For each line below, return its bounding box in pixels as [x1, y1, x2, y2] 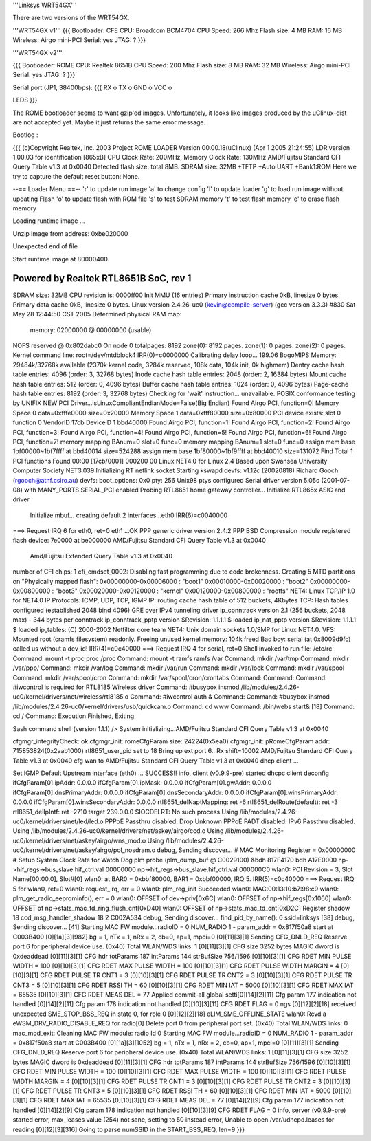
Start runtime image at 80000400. [12, 254, 110, 263]
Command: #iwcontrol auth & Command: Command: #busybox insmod [130, 693, 330, 701]
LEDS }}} [12, 96, 38, 105]
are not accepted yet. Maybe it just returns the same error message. [12, 118, 206, 127]
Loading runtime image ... [12, 217, 85, 225]
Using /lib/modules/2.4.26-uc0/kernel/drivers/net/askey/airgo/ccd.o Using [12, 827, 224, 835]
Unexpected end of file [12, 242, 78, 250]
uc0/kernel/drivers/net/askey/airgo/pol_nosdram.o [12, 846, 156, 854]
